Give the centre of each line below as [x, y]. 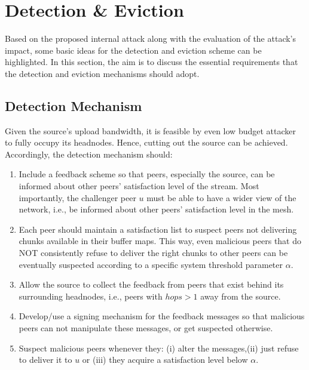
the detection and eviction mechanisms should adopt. [102, 73]
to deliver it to [45, 360]
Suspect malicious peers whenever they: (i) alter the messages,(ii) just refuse [159, 348]
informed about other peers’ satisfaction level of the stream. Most [139, 186]
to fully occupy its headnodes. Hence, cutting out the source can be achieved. [146, 142]
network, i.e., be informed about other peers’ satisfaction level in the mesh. [156, 209]
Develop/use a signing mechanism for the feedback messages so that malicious [162, 316]
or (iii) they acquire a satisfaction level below [165, 360]
